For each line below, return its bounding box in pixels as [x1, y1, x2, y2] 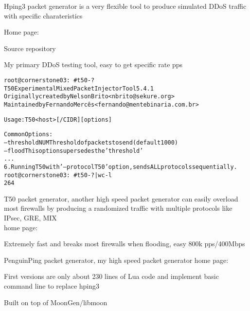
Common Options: [4, 131, 53, 138]
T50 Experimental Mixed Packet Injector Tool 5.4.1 [4, 85, 154, 92]
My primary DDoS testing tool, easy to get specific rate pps [4, 59, 183, 70]
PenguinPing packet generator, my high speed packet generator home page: [4, 255, 229, 265]
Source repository [4, 43, 56, 53]
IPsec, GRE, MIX [4, 213, 57, 223]
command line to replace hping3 [4, 281, 100, 291]
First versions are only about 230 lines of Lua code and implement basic [4, 271, 219, 281]
